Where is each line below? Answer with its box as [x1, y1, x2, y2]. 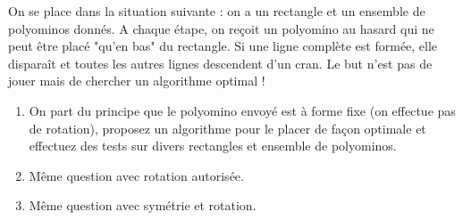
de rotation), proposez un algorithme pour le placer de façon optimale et [29, 118, 426, 137]
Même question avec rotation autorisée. [29, 166, 244, 184]
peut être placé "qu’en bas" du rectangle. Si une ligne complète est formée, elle [8, 37, 438, 55]
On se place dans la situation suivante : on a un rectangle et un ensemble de [8, 2, 425, 20]
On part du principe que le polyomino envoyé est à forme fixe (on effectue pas [29, 101, 456, 119]
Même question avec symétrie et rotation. [29, 196, 257, 215]
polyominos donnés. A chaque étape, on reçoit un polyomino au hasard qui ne [8, 19, 434, 37]
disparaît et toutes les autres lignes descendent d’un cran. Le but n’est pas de [8, 53, 433, 72]
